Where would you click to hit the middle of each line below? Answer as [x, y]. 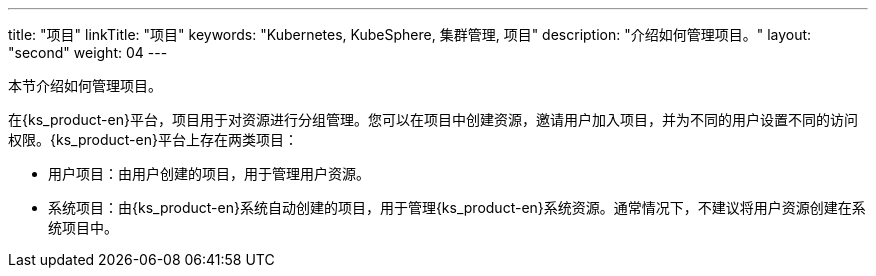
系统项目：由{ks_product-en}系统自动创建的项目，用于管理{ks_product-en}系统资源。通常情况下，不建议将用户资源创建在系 [457, 207]
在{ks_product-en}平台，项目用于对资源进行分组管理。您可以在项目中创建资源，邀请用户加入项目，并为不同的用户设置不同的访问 [433, 119]
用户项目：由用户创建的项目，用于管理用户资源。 [209, 173]
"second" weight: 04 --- [88, 52]
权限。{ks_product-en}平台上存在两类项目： [153, 139]
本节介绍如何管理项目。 [85, 85]
